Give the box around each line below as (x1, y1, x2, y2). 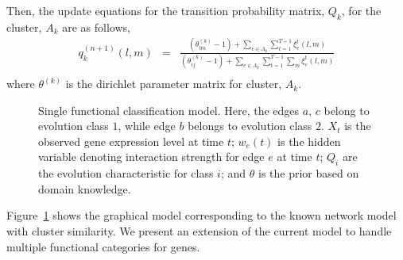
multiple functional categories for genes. (6, 238, 200, 254)
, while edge (118, 117, 176, 134)
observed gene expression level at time (38, 132, 224, 149)
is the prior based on (258, 165, 359, 182)
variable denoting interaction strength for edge (38, 148, 265, 165)
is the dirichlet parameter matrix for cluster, (65, 75, 282, 92)
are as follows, (62, 18, 130, 35)
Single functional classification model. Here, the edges (38, 101, 300, 118)
